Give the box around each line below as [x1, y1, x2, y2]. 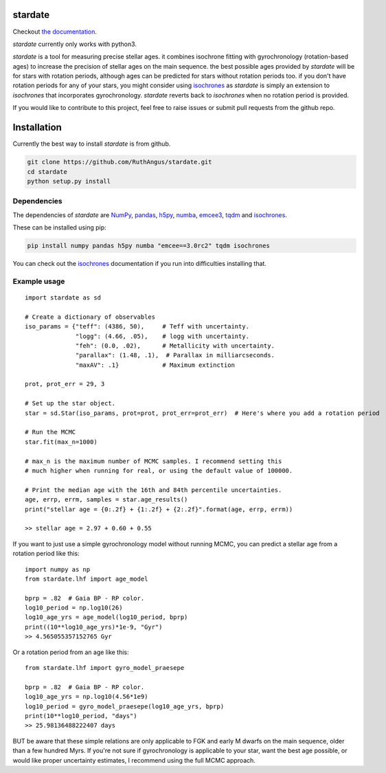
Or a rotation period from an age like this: [12, 648, 130, 656]
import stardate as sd [25, 293, 102, 302]
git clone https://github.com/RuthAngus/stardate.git [27, 158, 212, 166]
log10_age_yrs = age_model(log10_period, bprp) [25, 614, 188, 621]
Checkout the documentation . [12, 27, 98, 36]
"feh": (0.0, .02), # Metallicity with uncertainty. [76, 341, 275, 350]
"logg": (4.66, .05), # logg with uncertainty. [76, 332, 250, 340]
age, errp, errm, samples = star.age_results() [25, 495, 188, 504]
